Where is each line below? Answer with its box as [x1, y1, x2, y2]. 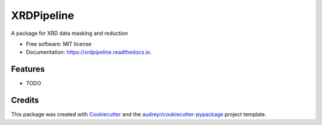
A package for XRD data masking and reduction [11, 30, 128, 37]
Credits [11, 95, 39, 105]
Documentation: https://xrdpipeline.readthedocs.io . [26, 49, 152, 56]
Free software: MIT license [26, 40, 92, 47]
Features [11, 64, 45, 74]
